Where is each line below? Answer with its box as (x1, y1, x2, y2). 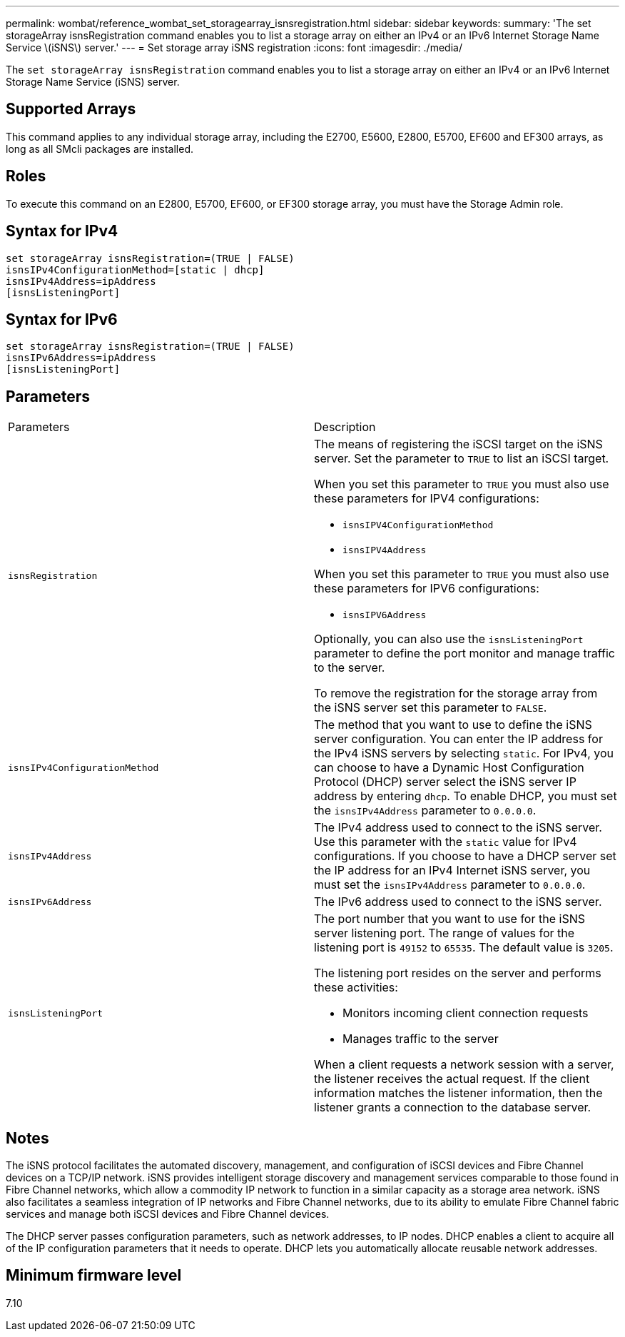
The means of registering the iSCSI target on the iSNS (314, 437, 603, 452)
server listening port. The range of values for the (314, 926, 575, 941)
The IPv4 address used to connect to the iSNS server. (314, 820, 602, 835)
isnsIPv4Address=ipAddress (6, 275, 156, 287)
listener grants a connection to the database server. (314, 1100, 591, 1115)
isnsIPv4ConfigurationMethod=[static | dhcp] (6, 263, 265, 276)
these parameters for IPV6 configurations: (314, 581, 539, 596)
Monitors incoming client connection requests (342, 1006, 589, 1021)
